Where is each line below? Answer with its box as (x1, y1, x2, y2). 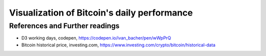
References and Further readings (9, 21, 120, 30)
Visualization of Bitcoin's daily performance (9, 7, 193, 18)
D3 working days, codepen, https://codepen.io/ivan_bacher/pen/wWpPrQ (21, 35, 171, 41)
